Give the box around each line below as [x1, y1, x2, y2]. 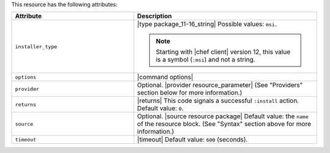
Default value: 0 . [137, 104, 184, 113]
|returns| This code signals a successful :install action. [137, 96, 299, 105]
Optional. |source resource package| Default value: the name [137, 112, 309, 121]
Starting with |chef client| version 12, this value [156, 48, 290, 56]
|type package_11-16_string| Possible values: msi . [137, 20, 277, 29]
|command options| [137, 73, 194, 82]
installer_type [15, 43, 57, 50]
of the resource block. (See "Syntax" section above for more [137, 119, 312, 128]
